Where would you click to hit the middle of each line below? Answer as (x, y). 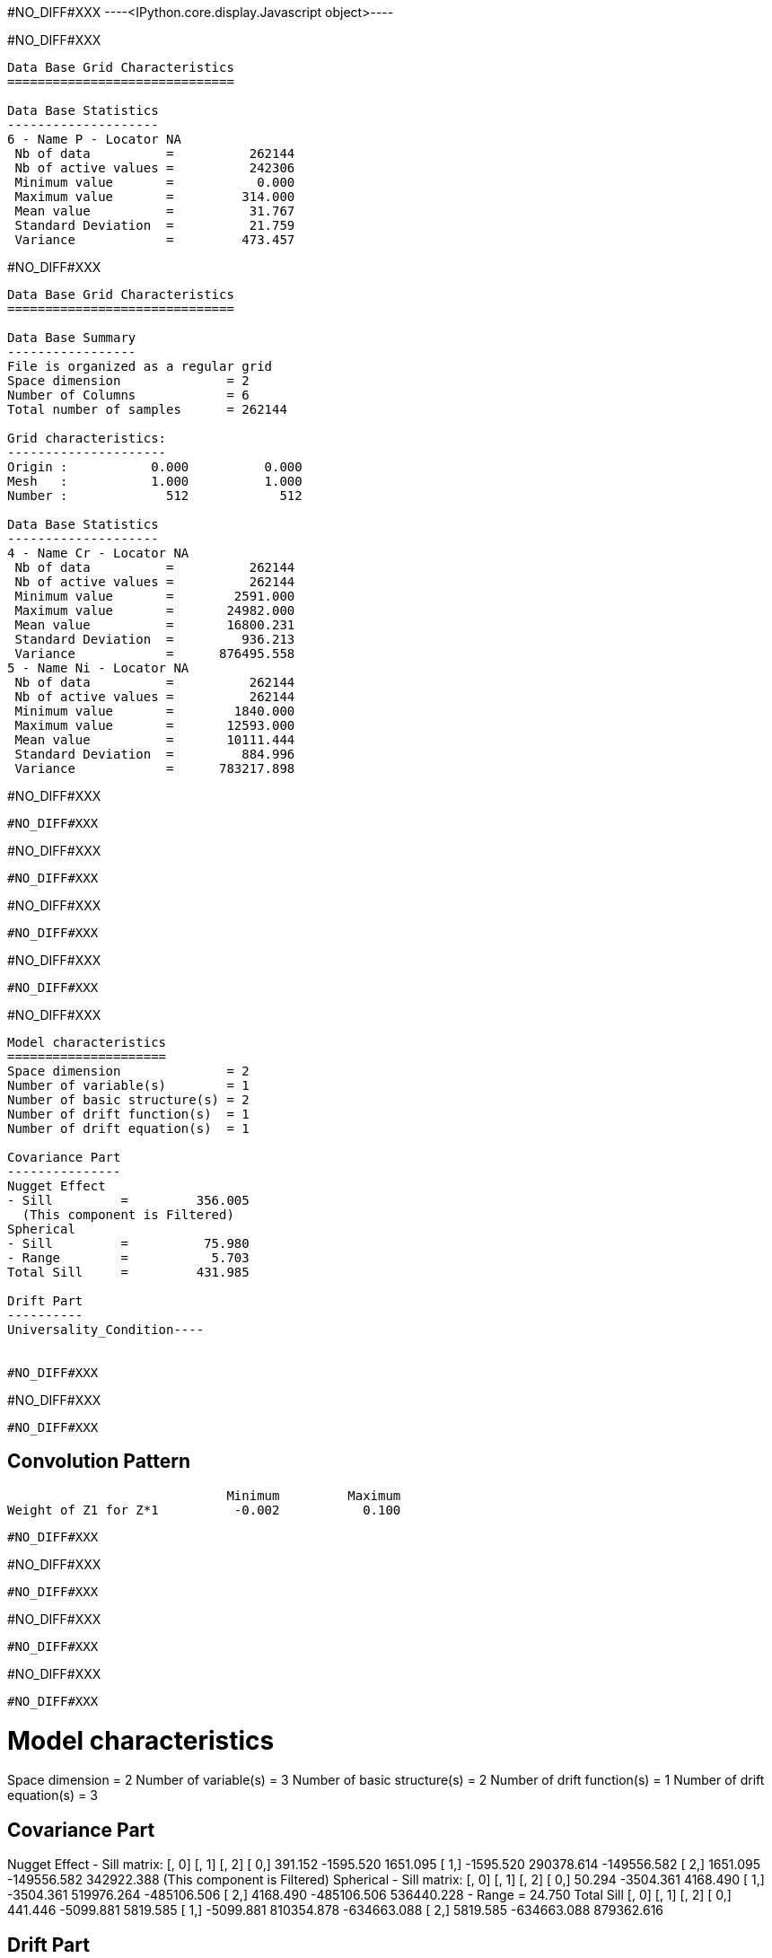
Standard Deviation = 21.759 (155, 225)
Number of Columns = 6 (128, 395)
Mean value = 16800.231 (155, 625)
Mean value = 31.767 (155, 211)
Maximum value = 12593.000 (155, 725)
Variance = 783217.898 (155, 768)
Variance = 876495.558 (155, 654)
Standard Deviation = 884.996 (155, 754)
